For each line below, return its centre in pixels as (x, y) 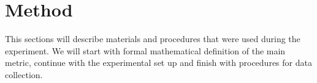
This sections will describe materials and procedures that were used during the (153, 39)
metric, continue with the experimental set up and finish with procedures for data (158, 63)
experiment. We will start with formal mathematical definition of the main (145, 50)
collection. (24, 74)
